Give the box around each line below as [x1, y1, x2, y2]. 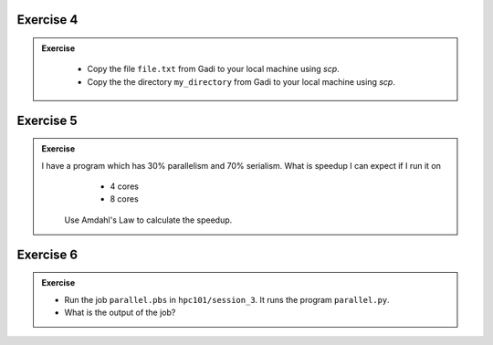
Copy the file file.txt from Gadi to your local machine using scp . [87, 64, 340, 75]
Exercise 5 [16, 112, 78, 128]
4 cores [110, 181, 139, 192]
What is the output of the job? [64, 307, 176, 318]
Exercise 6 [16, 246, 78, 262]
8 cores [110, 193, 139, 204]
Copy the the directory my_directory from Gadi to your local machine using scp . [87, 76, 396, 87]
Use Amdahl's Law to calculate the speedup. [64, 214, 233, 225]
